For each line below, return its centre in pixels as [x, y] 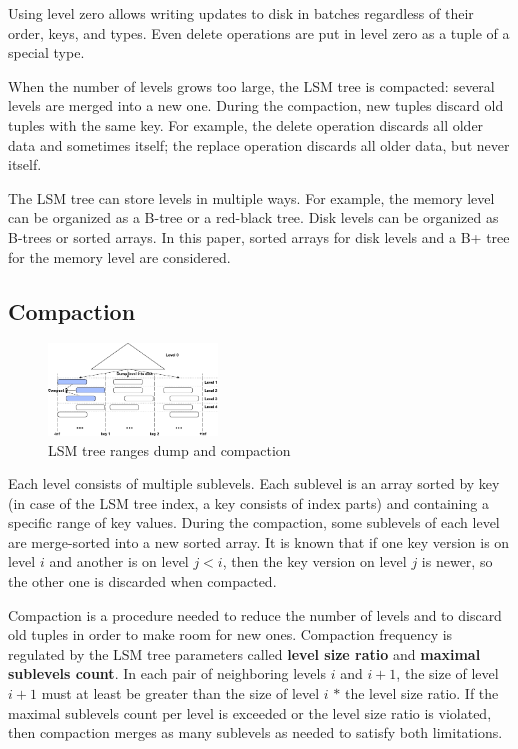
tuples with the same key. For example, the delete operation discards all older [246, 124]
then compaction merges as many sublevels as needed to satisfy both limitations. [255, 732]
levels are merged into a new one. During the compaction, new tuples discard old [256, 105]
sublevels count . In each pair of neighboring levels [167, 673]
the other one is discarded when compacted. [142, 581]
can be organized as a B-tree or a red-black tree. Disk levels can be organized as [253, 217]
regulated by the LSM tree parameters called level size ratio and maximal [244, 653]
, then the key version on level [314, 561]
